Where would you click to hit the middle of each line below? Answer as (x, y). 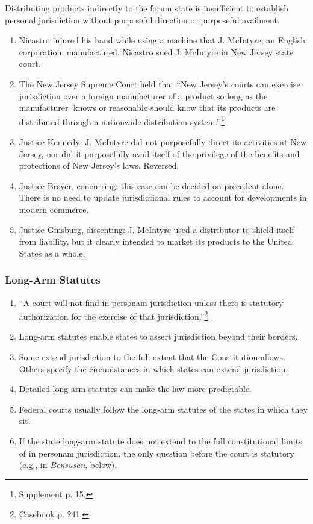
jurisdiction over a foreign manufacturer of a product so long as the (143, 95)
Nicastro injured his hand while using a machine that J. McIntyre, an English (162, 40)
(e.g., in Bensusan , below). (68, 465)
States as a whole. (52, 253)
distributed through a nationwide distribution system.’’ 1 (122, 120)
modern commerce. (54, 209)
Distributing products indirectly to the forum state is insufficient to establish (147, 8)
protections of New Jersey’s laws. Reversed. (99, 165)
